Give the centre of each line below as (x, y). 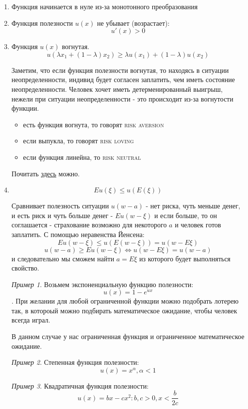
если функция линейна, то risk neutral (82, 157)
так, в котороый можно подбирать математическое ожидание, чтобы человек (124, 310)
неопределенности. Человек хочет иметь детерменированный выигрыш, (117, 89)
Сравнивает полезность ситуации (60, 206)
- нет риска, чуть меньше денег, (193, 206)
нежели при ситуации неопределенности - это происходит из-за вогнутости (122, 98)
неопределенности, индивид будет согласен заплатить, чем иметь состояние (123, 79)
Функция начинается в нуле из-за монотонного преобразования (105, 6)
